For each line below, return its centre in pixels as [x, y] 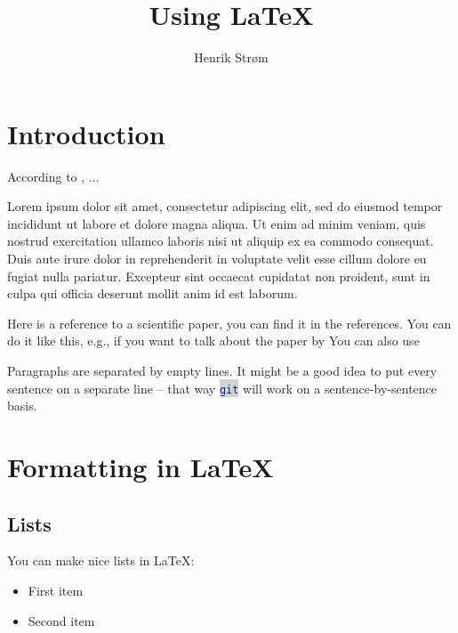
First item [56, 591]
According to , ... [53, 176]
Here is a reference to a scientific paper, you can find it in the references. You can [229, 323]
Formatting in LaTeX [141, 467]
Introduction [86, 133]
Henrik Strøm [231, 57]
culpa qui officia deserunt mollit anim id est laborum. [153, 293]
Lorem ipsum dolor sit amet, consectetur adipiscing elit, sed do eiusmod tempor [225, 206]
